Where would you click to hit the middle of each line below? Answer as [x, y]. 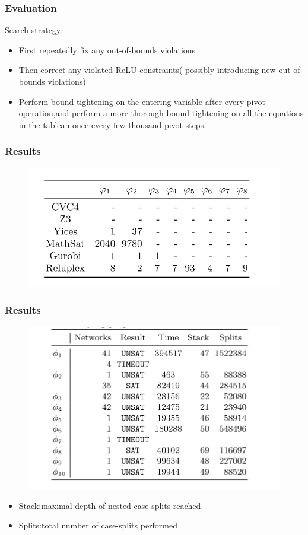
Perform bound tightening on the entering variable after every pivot [142, 101]
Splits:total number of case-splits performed [98, 525]
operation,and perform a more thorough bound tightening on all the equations [161, 113]
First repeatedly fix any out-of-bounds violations [107, 50]
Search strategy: [34, 30]
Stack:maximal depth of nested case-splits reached [110, 505]
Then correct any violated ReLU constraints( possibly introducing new [147, 70]
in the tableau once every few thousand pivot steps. [112, 124]
